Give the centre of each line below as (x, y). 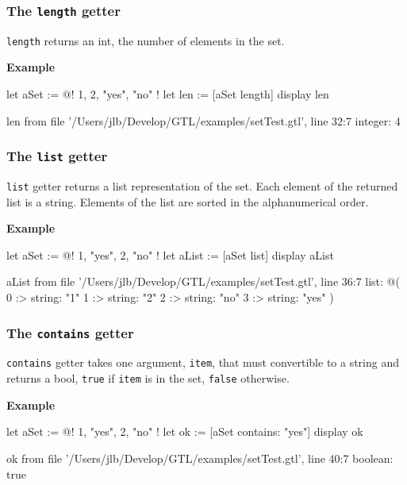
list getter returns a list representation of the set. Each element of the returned (202, 186)
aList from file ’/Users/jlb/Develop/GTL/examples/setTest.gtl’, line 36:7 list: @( (203, 281)
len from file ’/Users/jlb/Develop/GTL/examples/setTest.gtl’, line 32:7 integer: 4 (203, 120)
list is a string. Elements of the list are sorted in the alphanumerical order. (188, 201)
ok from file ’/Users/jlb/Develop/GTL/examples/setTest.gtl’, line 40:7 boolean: (200, 458)
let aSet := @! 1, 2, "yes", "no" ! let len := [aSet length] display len (168, 94)
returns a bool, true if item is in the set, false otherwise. (148, 378)
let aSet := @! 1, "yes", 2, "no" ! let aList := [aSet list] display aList (170, 254)
